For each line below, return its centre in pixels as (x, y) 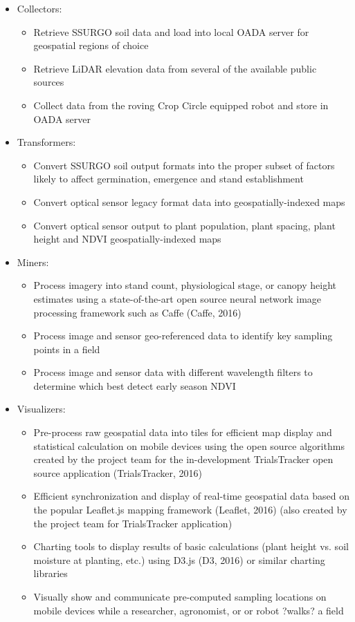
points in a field (67, 349)
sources (49, 82)
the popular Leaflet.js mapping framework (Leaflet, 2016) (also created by (190, 510)
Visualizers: (41, 409)
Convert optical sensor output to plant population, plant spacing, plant (184, 225)
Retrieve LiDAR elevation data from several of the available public (175, 68)
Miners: (33, 262)
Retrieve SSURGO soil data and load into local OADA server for (171, 31)
